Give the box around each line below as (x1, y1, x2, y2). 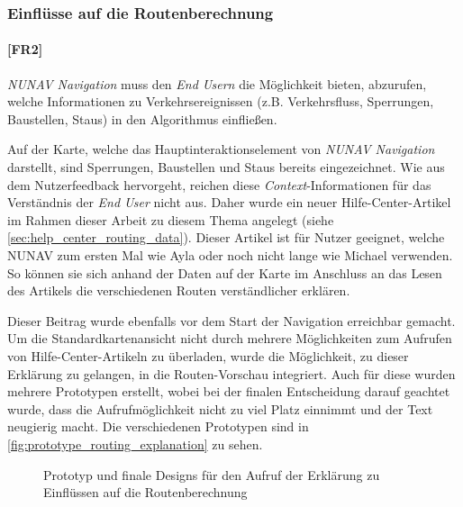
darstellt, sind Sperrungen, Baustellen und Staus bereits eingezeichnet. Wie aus (7, 158, 445, 177)
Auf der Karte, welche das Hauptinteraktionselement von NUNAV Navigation (7, 140, 435, 158)
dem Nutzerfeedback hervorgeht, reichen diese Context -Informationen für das (7, 175, 431, 194)
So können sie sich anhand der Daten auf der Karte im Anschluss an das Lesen (7, 263, 442, 282)
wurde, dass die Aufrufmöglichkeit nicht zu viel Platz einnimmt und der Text (7, 399, 433, 418)
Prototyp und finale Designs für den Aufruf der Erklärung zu (43, 465, 380, 484)
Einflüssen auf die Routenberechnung (43, 483, 248, 502)
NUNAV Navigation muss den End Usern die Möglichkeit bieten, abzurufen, (7, 74, 427, 93)
